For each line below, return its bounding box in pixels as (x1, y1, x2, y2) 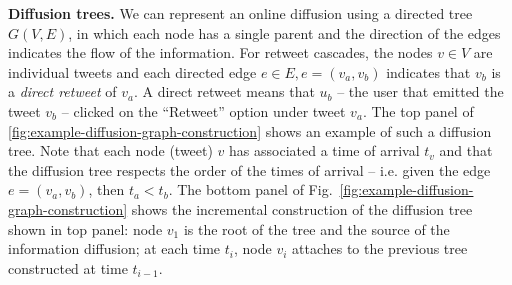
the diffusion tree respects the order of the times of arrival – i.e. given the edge (8, 159, 491, 180)
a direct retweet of (8, 81, 117, 102)
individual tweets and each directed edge (8, 61, 257, 82)
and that (439, 140, 493, 161)
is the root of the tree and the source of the (183, 218, 450, 239)
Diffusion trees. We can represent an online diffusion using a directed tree (8, 3, 473, 23)
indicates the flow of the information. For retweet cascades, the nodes (8, 42, 433, 63)
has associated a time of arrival (229, 140, 420, 161)
